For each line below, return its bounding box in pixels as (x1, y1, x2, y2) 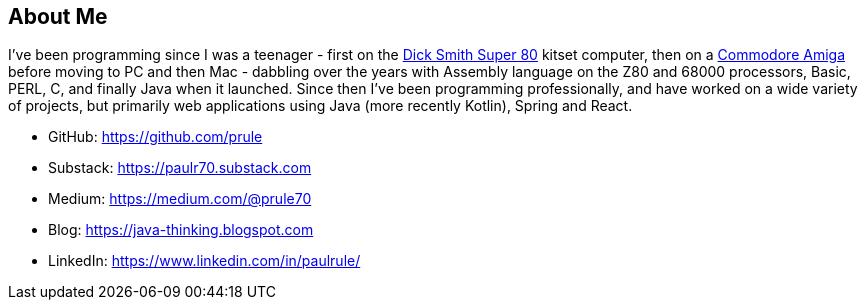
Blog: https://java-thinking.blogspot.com (48, 221, 314, 239)
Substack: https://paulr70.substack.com (48, 159, 312, 177)
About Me (8, 4, 108, 29)
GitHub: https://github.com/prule (48, 128, 263, 146)
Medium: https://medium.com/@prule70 (48, 190, 312, 208)
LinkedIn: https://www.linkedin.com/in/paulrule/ (48, 252, 361, 270)
